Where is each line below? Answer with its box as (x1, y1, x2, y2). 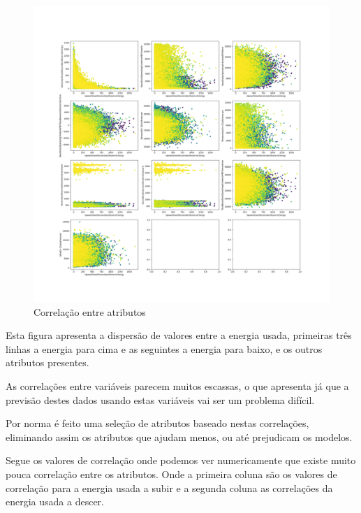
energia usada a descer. (6, 494, 104, 509)
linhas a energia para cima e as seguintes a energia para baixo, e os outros (6, 341, 323, 356)
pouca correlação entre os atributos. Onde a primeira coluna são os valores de (6, 466, 337, 481)
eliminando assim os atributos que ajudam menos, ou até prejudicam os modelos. (6, 429, 353, 444)
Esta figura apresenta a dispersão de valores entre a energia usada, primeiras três (6, 328, 352, 342)
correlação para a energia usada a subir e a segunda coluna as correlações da (6, 480, 333, 495)
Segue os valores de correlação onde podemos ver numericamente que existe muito (6, 453, 356, 468)
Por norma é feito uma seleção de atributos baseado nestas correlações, (6, 416, 309, 431)
